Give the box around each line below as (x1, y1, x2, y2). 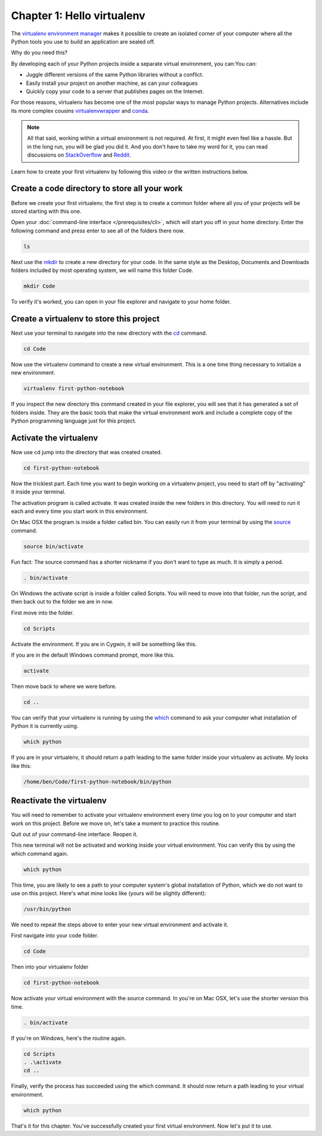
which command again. (11, 850, 69, 857)
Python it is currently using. (11, 722, 79, 730)
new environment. (11, 369, 56, 376)
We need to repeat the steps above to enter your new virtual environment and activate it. (11, 921, 229, 929)
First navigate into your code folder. (11, 932, 98, 939)
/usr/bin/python (23, 906, 72, 913)
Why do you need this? (11, 49, 68, 56)
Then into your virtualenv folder (11, 963, 89, 970)
